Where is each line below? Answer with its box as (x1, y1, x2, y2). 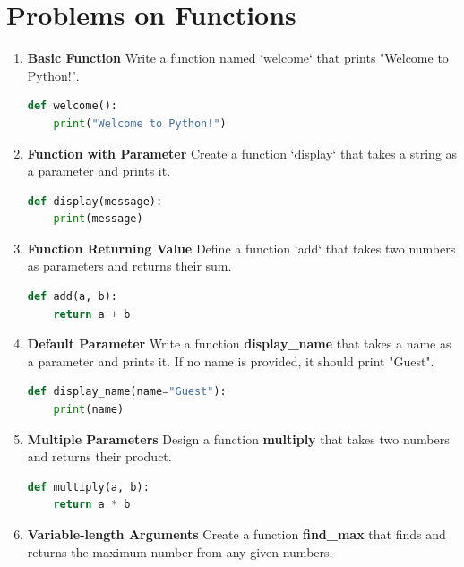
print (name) (53, 403, 125, 417)
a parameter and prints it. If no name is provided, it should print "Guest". (27, 351, 434, 370)
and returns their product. (27, 447, 172, 466)
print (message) (53, 212, 143, 226)
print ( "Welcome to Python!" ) (53, 116, 227, 130)
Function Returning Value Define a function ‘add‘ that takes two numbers (27, 238, 456, 257)
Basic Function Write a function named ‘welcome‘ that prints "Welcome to (27, 48, 449, 67)
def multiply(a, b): (27, 480, 150, 494)
